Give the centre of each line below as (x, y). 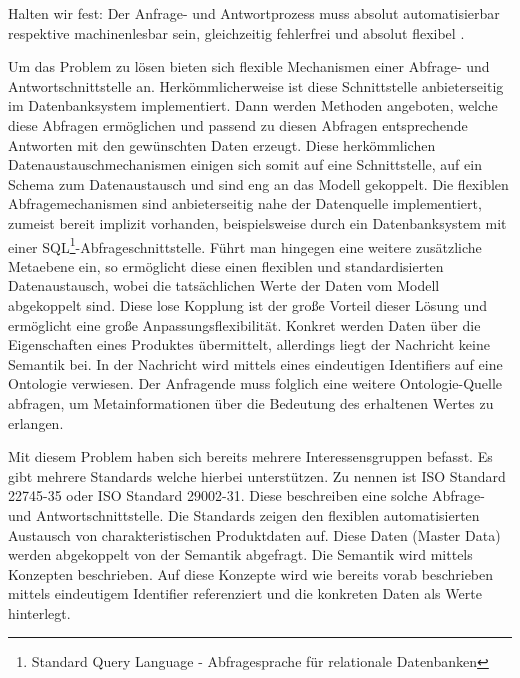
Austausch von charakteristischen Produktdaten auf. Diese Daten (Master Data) (254, 534)
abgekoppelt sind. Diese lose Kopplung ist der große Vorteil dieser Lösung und (247, 304)
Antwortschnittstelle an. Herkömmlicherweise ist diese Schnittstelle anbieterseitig (256, 85)
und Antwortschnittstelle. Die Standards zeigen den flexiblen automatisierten (244, 514)
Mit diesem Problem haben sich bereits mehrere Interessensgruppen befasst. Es (250, 456)
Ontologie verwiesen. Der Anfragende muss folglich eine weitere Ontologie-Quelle (255, 383)
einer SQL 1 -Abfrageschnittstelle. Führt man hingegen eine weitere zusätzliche (245, 245)
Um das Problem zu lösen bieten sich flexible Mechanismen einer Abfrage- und (249, 66)
